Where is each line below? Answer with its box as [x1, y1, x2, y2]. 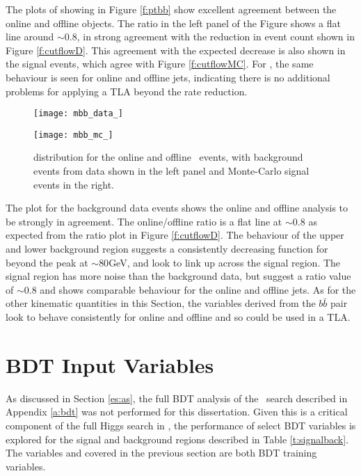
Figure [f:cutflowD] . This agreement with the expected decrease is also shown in [6, 42, 346, 57]
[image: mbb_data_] [33, 109, 123, 119]
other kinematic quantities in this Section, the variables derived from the [6, 296, 316, 310]
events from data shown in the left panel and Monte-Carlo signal [33, 164, 310, 178]
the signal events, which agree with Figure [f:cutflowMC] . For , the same [6, 56, 314, 71]
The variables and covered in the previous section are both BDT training [6, 445, 317, 460]
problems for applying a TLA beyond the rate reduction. [6, 84, 248, 98]
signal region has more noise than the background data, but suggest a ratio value [6, 269, 351, 283]
